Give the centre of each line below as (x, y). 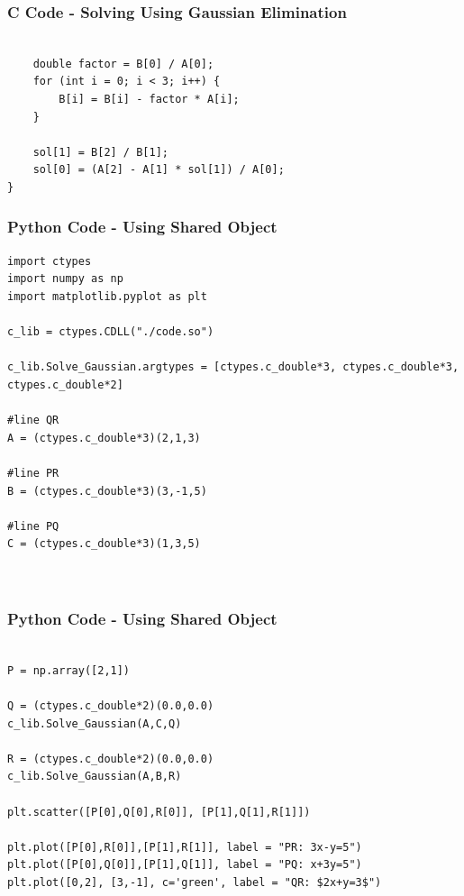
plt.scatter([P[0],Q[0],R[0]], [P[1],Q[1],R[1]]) (159, 812)
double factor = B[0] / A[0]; (123, 64)
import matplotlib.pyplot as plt (107, 296)
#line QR (33, 421)
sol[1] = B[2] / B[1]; (100, 152)
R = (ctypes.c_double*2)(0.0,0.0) (111, 759)
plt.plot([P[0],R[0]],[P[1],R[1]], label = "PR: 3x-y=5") (185, 847)
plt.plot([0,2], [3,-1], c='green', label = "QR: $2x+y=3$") (195, 882)
